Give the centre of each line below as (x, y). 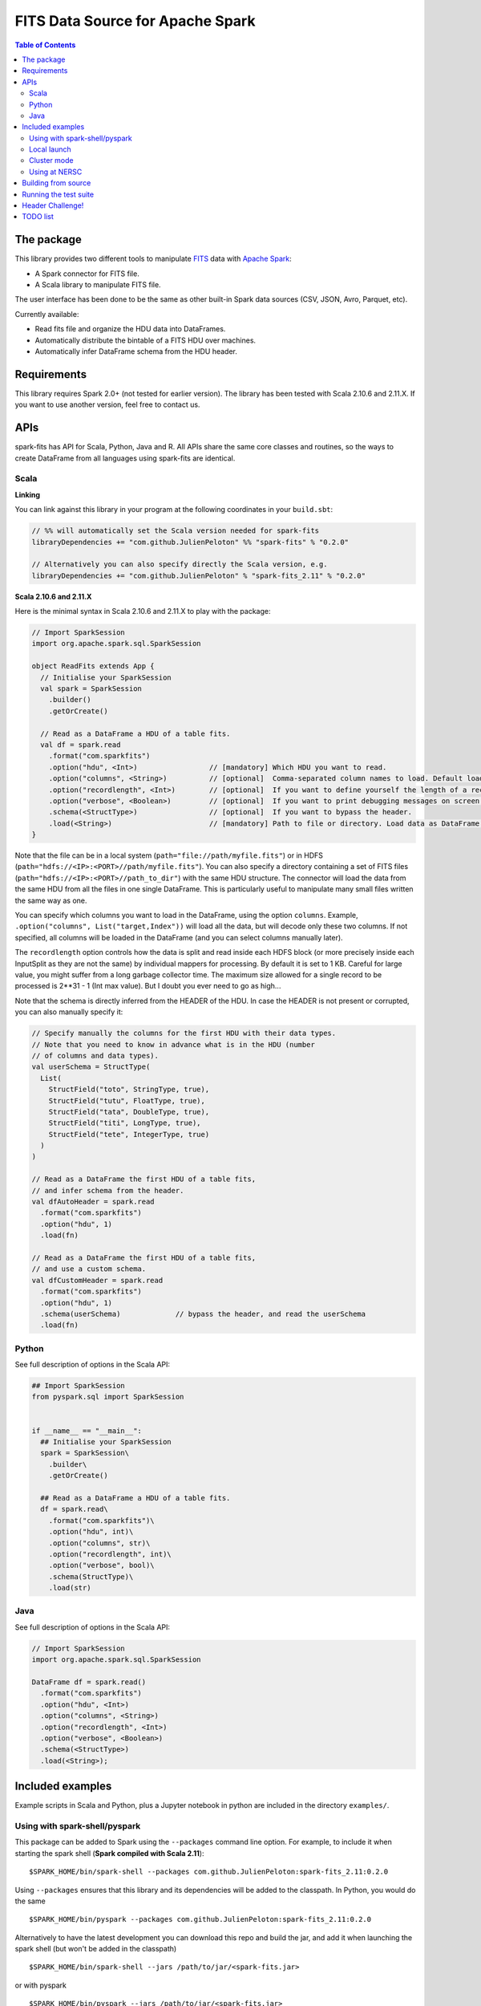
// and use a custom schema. (89, 1269)
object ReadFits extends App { (93, 666)
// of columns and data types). (95, 1056)
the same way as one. (51, 900)
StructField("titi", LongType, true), (125, 1123)
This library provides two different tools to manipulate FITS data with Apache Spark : (153, 259)
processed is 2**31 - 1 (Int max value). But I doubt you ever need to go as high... (148, 986)
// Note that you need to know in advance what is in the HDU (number (174, 1044)
